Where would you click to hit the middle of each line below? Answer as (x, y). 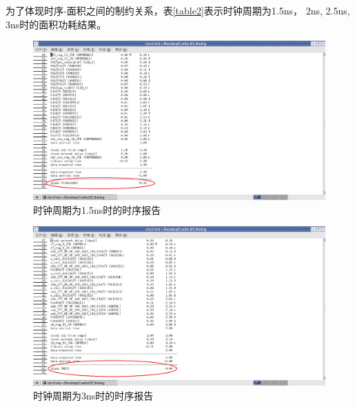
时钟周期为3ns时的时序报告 (93, 395)
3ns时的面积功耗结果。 (56, 24)
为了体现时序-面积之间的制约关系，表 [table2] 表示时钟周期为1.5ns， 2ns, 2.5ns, (178, 10)
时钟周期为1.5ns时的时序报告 (97, 209)
